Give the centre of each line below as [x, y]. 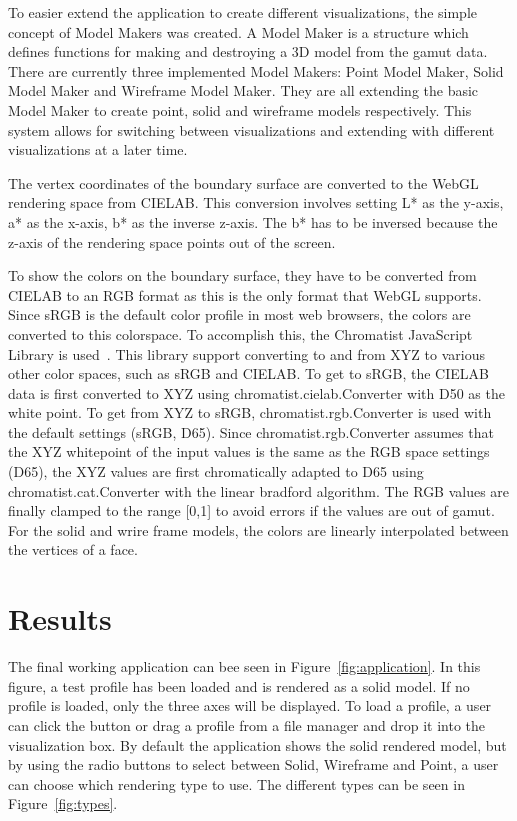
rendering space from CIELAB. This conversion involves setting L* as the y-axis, [256, 202]
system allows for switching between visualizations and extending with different [251, 129]
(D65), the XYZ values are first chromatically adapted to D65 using [216, 471]
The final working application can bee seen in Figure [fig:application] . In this [244, 666]
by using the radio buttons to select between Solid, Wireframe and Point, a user [253, 764]
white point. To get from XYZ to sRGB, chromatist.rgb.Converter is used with [250, 412]
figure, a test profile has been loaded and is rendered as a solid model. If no [239, 685]
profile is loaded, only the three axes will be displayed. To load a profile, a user [250, 705]
